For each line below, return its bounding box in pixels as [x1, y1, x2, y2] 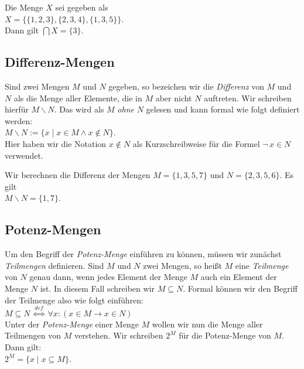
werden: [5, 114, 33, 127]
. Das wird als [54, 103, 104, 115]
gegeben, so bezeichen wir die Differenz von [108, 80, 264, 92]
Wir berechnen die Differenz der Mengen [5, 169, 151, 181]
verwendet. [5, 149, 43, 161]
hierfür [5, 103, 29, 115]
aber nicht [155, 91, 192, 104]
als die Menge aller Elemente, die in [13, 91, 142, 104]
